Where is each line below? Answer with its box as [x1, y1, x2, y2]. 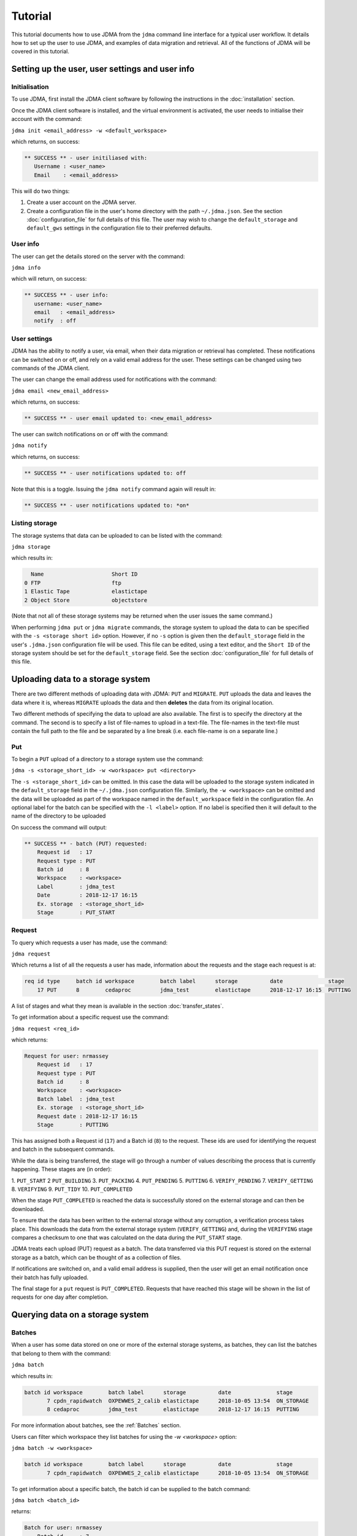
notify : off [34, 317, 77, 324]
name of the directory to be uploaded [11, 812, 106, 820]
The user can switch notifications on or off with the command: [11, 431, 169, 438]
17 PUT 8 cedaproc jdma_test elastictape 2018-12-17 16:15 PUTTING [37, 986, 351, 993]
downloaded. [11, 1205, 45, 1213]
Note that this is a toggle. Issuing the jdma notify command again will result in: [11, 485, 216, 493]
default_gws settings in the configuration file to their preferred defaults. [26, 224, 212, 232]
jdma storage [11, 543, 51, 550]
